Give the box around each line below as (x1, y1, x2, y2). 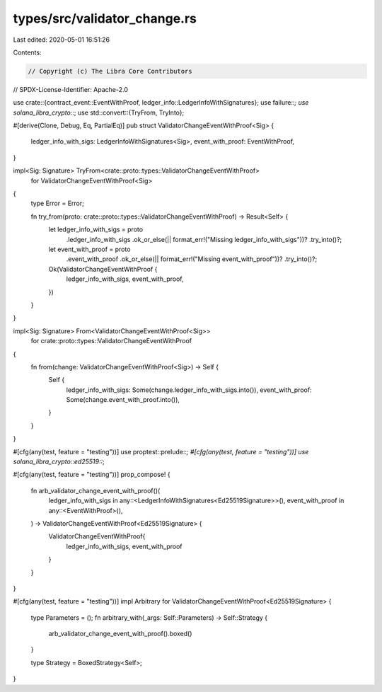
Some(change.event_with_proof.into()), (66, 396, 180, 404)
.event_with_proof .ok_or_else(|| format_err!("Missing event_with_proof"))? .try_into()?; (66, 255, 318, 263)
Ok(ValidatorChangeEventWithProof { (48, 265, 158, 273)
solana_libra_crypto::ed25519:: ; (13, 457, 105, 466)
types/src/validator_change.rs (13, 11, 197, 26)
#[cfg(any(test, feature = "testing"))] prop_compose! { (13, 471, 171, 479)
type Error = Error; (30, 199, 84, 208)
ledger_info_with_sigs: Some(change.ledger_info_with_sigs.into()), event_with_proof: (66, 386, 312, 394)
